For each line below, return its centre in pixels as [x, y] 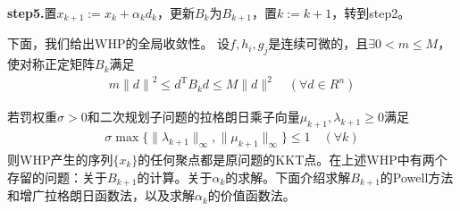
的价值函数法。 [251, 195]
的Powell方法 [417, 177]
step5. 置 [32, 13]
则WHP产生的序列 [60, 159]
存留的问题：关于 [57, 177]
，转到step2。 [371, 13]
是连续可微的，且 [318, 43]
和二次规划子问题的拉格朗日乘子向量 [193, 117]
